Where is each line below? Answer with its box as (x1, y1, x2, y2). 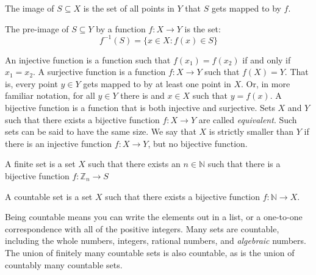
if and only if (242, 53, 291, 66)
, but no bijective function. (148, 137, 248, 149)
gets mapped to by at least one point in (83, 77, 231, 90)
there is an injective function (5, 137, 112, 149)
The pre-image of (5, 22, 69, 35)
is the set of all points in (83, 2, 174, 14)
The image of (5, 2, 54, 14)
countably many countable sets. (5, 258, 123, 271)
